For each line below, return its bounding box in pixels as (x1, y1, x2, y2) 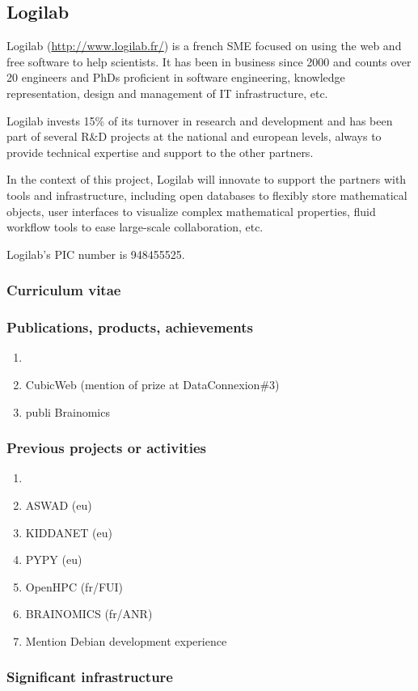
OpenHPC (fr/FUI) (25, 578, 124, 595)
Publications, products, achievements (6, 317, 253, 337)
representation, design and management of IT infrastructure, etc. (6, 84, 328, 101)
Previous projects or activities (6, 438, 206, 458)
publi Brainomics (25, 403, 110, 420)
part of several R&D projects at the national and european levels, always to (6, 128, 382, 145)
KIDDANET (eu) (25, 524, 112, 541)
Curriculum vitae (6, 280, 121, 300)
